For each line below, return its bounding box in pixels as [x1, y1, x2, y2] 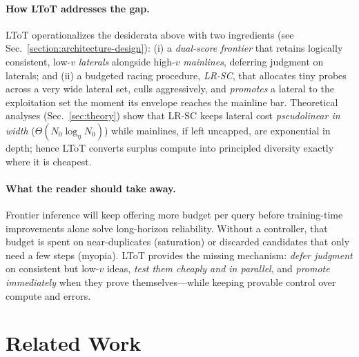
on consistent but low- [6, 261, 99, 276]
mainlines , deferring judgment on [183, 54, 324, 68]
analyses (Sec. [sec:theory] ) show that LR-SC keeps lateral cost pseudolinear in [6, 108, 340, 123]
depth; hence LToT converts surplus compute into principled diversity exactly [6, 140, 334, 154]
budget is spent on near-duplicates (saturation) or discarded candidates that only [6, 234, 350, 249]
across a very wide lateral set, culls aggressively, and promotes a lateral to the [6, 81, 334, 96]
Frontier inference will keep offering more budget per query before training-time [6, 207, 343, 221]
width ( [6, 123, 35, 137]
